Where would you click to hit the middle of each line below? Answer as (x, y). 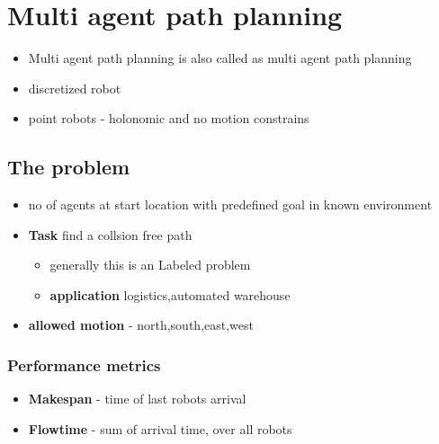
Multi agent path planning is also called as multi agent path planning (220, 58)
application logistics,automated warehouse (170, 294)
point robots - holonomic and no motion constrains (169, 118)
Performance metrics (84, 365)
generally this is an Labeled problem (150, 265)
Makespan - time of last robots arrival (137, 399)
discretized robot (75, 88)
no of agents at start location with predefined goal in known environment (230, 204)
